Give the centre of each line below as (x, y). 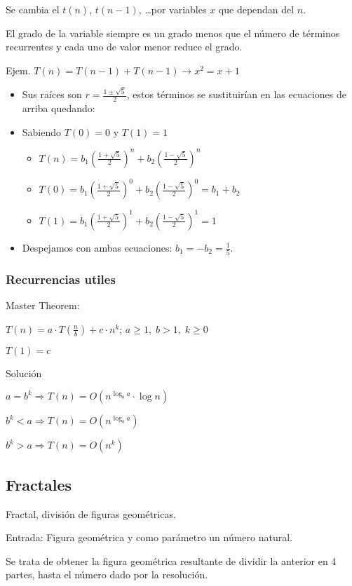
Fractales (39, 484)
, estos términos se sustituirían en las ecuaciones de (237, 94)
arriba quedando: (59, 108)
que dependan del (256, 9)
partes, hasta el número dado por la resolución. (107, 574)
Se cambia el (33, 9)
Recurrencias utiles (61, 279)
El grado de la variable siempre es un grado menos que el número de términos (173, 33)
